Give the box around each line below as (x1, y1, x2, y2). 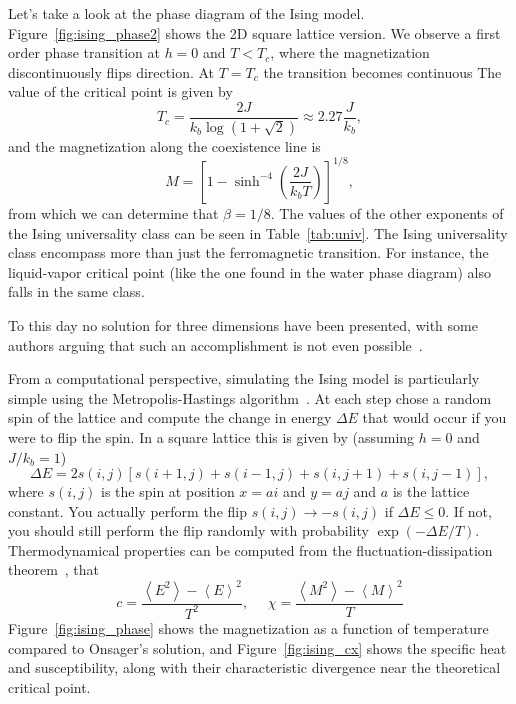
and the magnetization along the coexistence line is (8, 135, 321, 156)
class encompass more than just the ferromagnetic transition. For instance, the (8, 242, 489, 263)
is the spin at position (101, 481, 235, 502)
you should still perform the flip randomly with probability (8, 520, 369, 541)
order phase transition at (8, 42, 160, 63)
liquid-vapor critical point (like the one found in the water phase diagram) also (8, 261, 491, 282)
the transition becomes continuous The (263, 61, 502, 82)
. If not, (445, 500, 492, 521)
